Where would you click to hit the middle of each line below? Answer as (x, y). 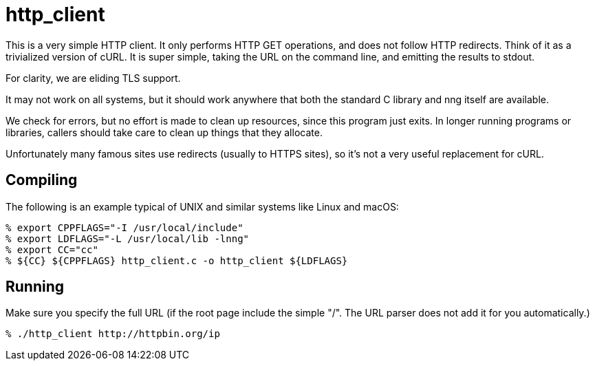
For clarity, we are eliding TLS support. (93, 78)
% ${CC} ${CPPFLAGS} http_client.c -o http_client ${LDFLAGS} (177, 260)
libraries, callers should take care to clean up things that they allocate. (164, 132)
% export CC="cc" (52, 249)
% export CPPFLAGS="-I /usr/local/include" (125, 227)
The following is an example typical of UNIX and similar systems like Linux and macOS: (202, 206)
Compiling (42, 180)
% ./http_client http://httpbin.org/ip (113, 334)
